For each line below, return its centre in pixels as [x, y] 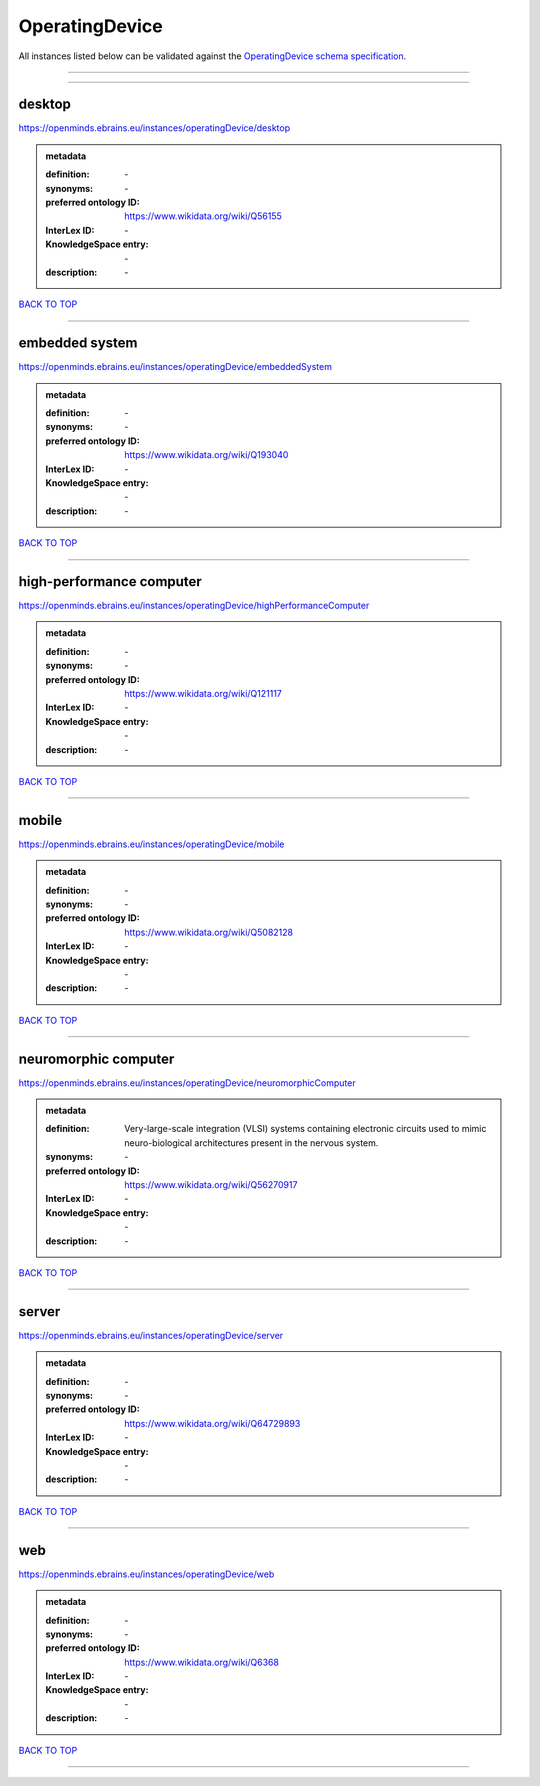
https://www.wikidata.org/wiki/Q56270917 [211, 1185]
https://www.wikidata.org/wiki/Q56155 [203, 216]
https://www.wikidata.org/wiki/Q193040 [206, 455]
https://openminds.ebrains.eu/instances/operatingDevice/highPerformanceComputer [194, 606]
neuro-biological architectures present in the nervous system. [251, 1142]
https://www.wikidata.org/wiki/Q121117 [203, 694]
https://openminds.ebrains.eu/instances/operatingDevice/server [151, 1335]
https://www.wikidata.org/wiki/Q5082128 [209, 932]
